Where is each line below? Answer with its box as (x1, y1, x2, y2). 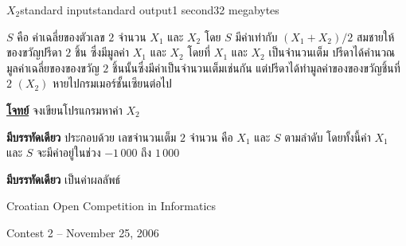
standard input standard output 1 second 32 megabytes (20, 2, 279, 18)
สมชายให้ (356, 28, 395, 45)
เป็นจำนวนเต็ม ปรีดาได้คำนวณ (268, 44, 396, 61)
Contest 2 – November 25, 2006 (6, 224, 159, 240)
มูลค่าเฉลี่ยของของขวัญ (6, 59, 100, 76)
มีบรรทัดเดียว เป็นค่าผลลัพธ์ (6, 170, 121, 187)
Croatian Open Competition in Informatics (6, 197, 217, 214)
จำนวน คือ (189, 128, 233, 145)
